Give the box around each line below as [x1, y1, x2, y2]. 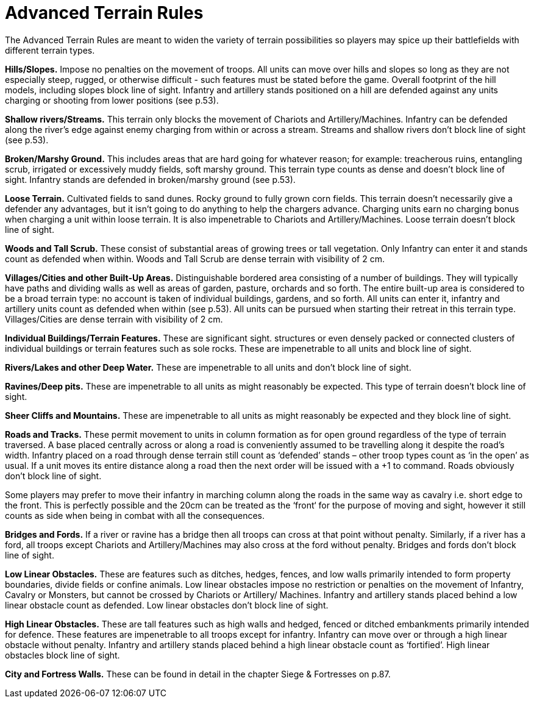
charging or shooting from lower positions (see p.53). [5, 95, 219, 105]
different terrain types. [5, 45, 95, 55]
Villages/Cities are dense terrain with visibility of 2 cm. [5, 313, 223, 324]
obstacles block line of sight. [5, 649, 120, 660]
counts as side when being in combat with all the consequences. [5, 510, 265, 521]
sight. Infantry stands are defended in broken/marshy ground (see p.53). [5, 174, 296, 185]
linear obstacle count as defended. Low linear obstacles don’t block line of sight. [5, 599, 329, 610]
